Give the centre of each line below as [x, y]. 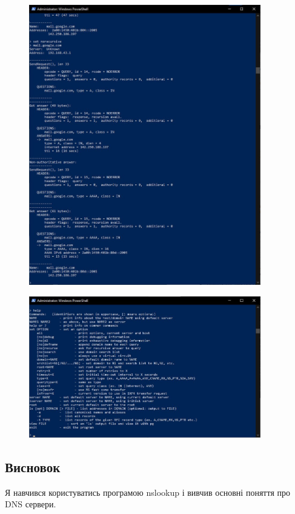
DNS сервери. [31, 504]
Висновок [33, 466]
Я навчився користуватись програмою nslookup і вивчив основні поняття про [147, 492]
